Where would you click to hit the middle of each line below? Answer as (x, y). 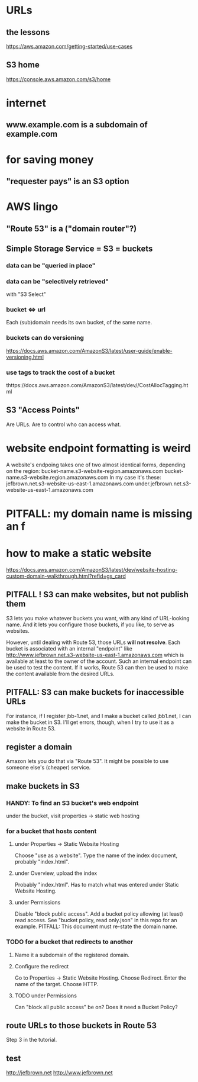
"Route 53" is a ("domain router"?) (72, 228)
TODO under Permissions (46, 996)
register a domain (39, 747)
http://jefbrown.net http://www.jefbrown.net (60, 1073)
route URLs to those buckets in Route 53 (81, 1025)
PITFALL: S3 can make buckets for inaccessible (95, 692)
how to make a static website (79, 553)
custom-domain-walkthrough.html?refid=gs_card (66, 576)
